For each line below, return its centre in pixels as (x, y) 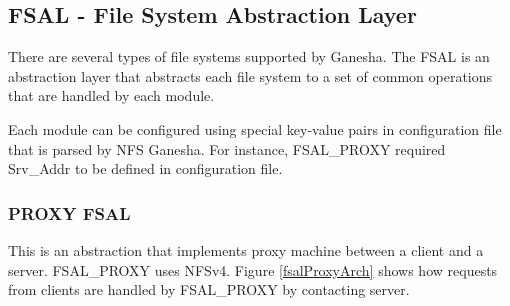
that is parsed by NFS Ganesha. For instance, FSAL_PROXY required (227, 148)
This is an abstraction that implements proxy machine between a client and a (246, 249)
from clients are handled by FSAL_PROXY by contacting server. (209, 289)
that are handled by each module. (111, 95)
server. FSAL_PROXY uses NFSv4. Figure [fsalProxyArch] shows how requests (253, 269)
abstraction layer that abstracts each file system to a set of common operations (250, 75)
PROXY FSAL (69, 212)
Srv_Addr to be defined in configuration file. (145, 168)
